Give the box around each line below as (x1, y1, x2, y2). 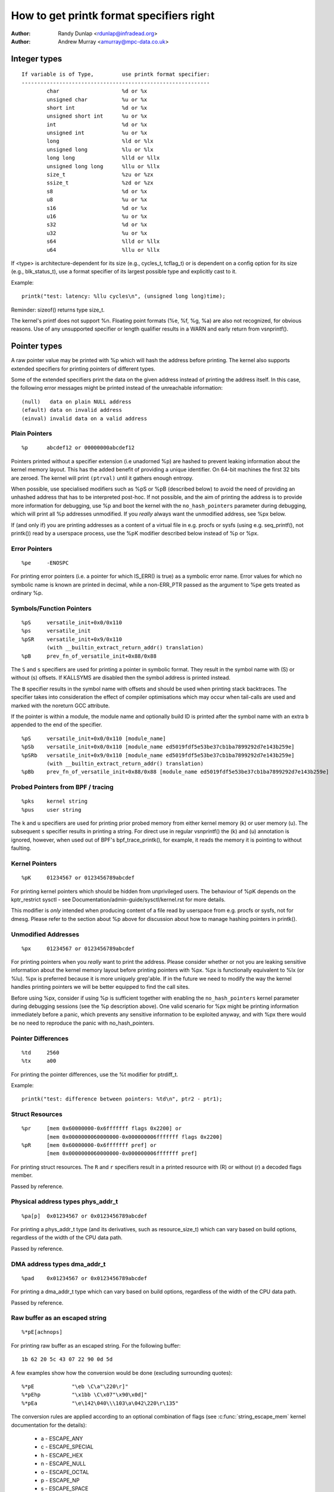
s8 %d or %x (46, 188, 148, 195)
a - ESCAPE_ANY (40, 1435, 83, 1442)
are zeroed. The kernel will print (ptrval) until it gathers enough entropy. (11, 474, 193, 482)
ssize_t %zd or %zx (46, 180, 154, 186)
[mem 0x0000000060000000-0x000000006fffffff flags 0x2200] (46, 1133, 223, 1140)
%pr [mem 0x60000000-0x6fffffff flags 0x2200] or (21, 1125, 182, 1132)
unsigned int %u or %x (46, 130, 148, 137)
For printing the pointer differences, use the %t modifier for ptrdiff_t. (11, 1071, 179, 1078)
